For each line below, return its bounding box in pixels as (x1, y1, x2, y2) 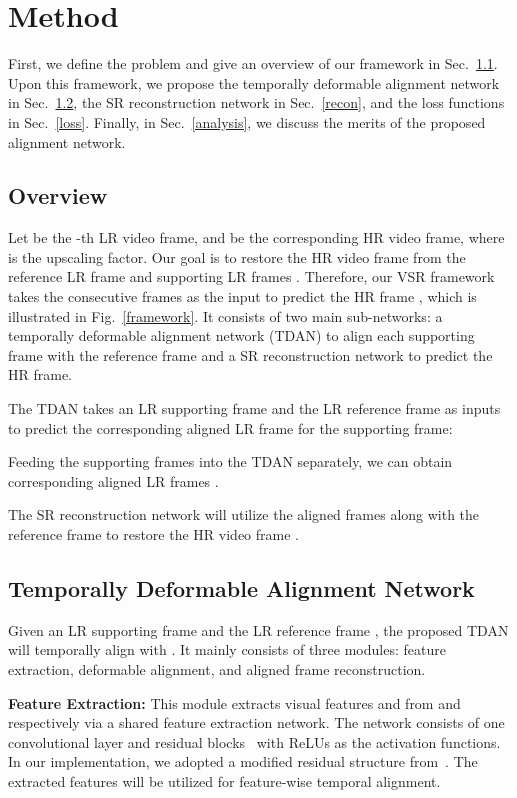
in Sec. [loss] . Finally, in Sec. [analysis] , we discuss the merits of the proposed (8, 111, 486, 132)
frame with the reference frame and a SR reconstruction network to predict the (8, 344, 493, 365)
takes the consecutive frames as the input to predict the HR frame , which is (8, 286, 477, 307)
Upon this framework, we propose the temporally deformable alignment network (8, 72, 500, 93)
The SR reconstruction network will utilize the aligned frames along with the (8, 504, 480, 525)
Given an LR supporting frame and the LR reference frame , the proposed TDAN (8, 619, 509, 640)
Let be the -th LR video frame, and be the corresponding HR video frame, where (8, 227, 505, 248)
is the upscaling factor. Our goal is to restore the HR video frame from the (8, 246, 466, 267)
